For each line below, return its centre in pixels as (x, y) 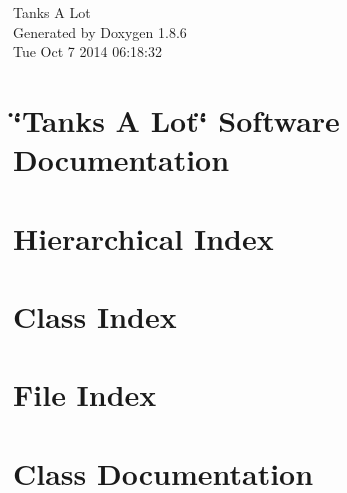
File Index (85, 394)
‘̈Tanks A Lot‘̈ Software (176, 119)
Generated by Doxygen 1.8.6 (100, 31)
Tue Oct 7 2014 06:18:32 (87, 51)
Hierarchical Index (143, 237)
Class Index (95, 315)
